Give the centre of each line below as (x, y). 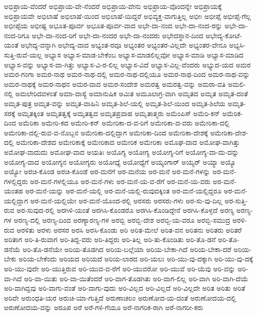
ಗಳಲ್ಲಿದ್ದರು (16, 181)
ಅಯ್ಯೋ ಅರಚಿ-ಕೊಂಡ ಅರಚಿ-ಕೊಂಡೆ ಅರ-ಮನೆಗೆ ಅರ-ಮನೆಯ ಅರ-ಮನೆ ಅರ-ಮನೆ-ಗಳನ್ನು (107, 171)
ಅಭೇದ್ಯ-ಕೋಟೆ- (224, 35)
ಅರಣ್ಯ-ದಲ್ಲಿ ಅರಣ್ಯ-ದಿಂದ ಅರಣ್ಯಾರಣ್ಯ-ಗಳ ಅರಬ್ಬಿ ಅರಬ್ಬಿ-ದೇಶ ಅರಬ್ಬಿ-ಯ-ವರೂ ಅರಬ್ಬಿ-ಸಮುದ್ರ (122, 220)
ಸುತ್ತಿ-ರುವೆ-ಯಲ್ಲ (23, 54)
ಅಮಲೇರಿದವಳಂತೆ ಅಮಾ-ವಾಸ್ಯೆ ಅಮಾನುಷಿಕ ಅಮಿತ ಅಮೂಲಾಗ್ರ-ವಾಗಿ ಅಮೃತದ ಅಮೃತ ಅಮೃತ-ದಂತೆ (132, 94)
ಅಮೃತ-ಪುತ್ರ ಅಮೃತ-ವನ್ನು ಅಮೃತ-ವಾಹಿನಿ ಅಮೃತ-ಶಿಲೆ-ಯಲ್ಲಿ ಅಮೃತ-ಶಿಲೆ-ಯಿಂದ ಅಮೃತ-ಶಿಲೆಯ (115, 103)
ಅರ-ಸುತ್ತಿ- (236, 200)
